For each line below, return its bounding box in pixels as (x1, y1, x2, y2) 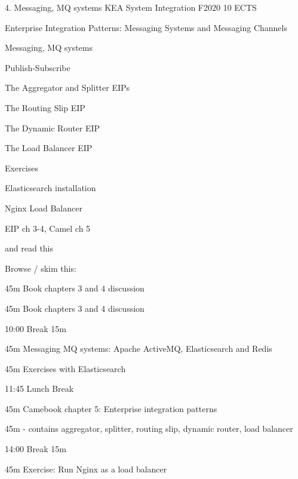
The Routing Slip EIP (5, 101, 85, 113)
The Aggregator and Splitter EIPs (5, 81, 130, 94)
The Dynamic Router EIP (5, 121, 100, 134)
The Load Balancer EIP (5, 142, 93, 154)
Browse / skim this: (5, 262, 76, 274)
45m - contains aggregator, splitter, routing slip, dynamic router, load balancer (5, 422, 293, 435)
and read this (5, 242, 54, 254)
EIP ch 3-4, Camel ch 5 (5, 222, 91, 234)
